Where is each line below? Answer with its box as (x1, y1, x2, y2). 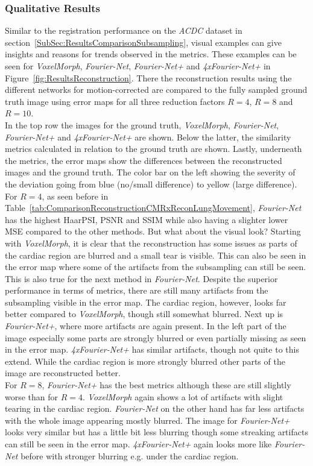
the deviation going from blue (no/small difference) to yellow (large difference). (5, 177, 297, 190)
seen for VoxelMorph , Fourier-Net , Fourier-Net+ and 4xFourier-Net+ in (5, 60, 271, 72)
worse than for (5, 390, 58, 403)
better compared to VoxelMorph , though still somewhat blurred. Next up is (5, 307, 283, 320)
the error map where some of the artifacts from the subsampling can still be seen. (5, 260, 306, 273)
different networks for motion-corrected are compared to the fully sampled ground (5, 83, 308, 96)
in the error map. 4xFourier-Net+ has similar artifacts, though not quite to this (5, 343, 299, 356)
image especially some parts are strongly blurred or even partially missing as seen (5, 331, 306, 344)
